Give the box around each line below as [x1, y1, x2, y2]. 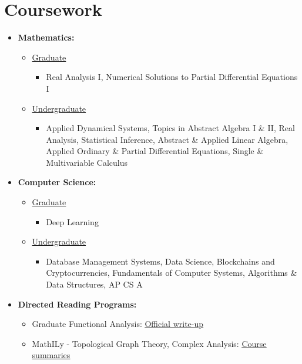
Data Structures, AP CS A [46, 278, 143, 290]
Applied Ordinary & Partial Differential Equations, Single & [46, 145, 264, 157]
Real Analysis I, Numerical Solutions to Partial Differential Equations [46, 71, 298, 83]
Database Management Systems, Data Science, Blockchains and [46, 255, 275, 267]
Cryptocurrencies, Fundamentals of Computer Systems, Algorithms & [46, 266, 297, 279]
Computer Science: [18, 176, 96, 188]
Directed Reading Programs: [18, 298, 137, 310]
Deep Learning [46, 215, 99, 228]
